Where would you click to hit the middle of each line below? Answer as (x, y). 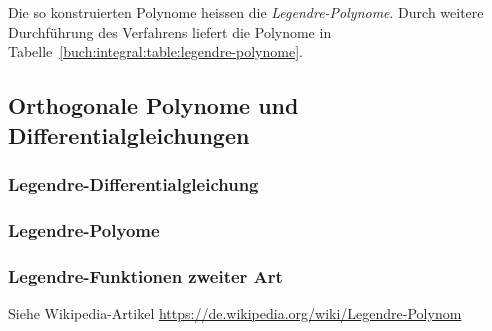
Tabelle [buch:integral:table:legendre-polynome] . (155, 51)
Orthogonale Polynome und (153, 105)
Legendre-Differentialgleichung (133, 183)
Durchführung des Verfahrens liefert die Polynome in (170, 31)
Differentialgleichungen (129, 134)
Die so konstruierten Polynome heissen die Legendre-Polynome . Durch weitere (246, 12)
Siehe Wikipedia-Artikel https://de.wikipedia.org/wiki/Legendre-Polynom (235, 312)
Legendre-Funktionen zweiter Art (145, 275)
